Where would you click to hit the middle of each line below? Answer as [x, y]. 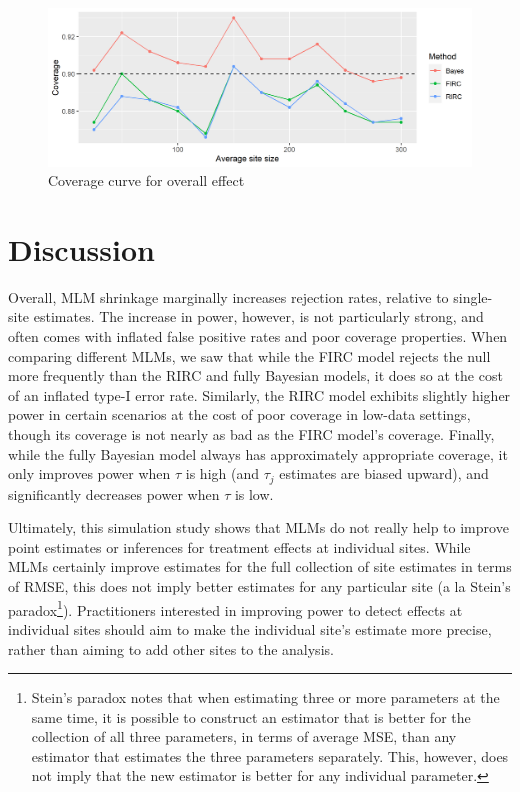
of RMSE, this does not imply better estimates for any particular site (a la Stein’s [259, 586]
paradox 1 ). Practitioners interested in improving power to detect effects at [235, 608]
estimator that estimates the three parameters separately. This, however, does [270, 755]
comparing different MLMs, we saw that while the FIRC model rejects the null [249, 355]
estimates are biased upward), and [384, 473]
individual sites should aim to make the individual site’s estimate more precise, [250, 628]
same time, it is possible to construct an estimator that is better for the [251, 716]
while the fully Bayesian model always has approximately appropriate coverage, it [258, 453]
